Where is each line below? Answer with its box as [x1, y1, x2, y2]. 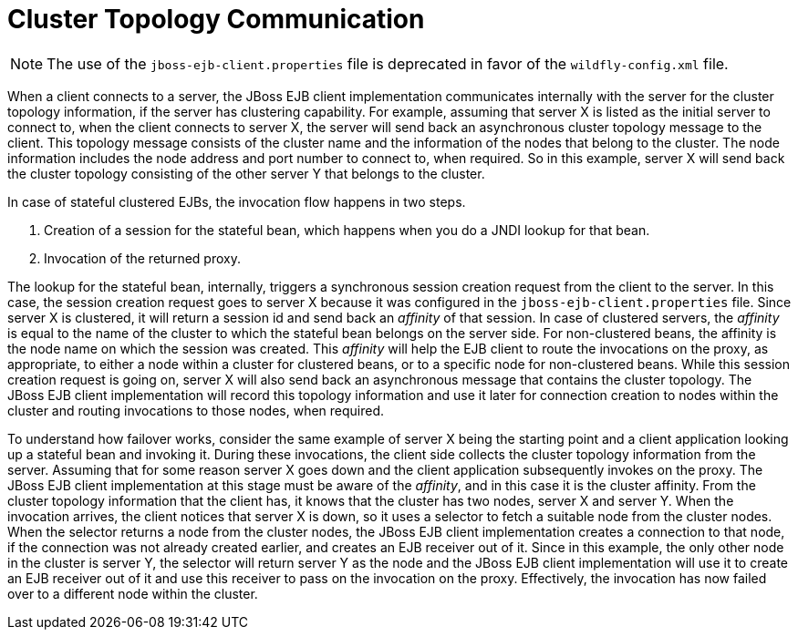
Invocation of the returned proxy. [44, 250, 241, 266]
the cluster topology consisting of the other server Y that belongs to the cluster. [7, 165, 485, 181]
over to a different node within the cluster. [7, 585, 258, 601]
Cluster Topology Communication [7, 4, 425, 35]
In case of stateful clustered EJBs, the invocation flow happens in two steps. [7, 193, 466, 210]
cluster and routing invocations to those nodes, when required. [7, 402, 385, 418]
